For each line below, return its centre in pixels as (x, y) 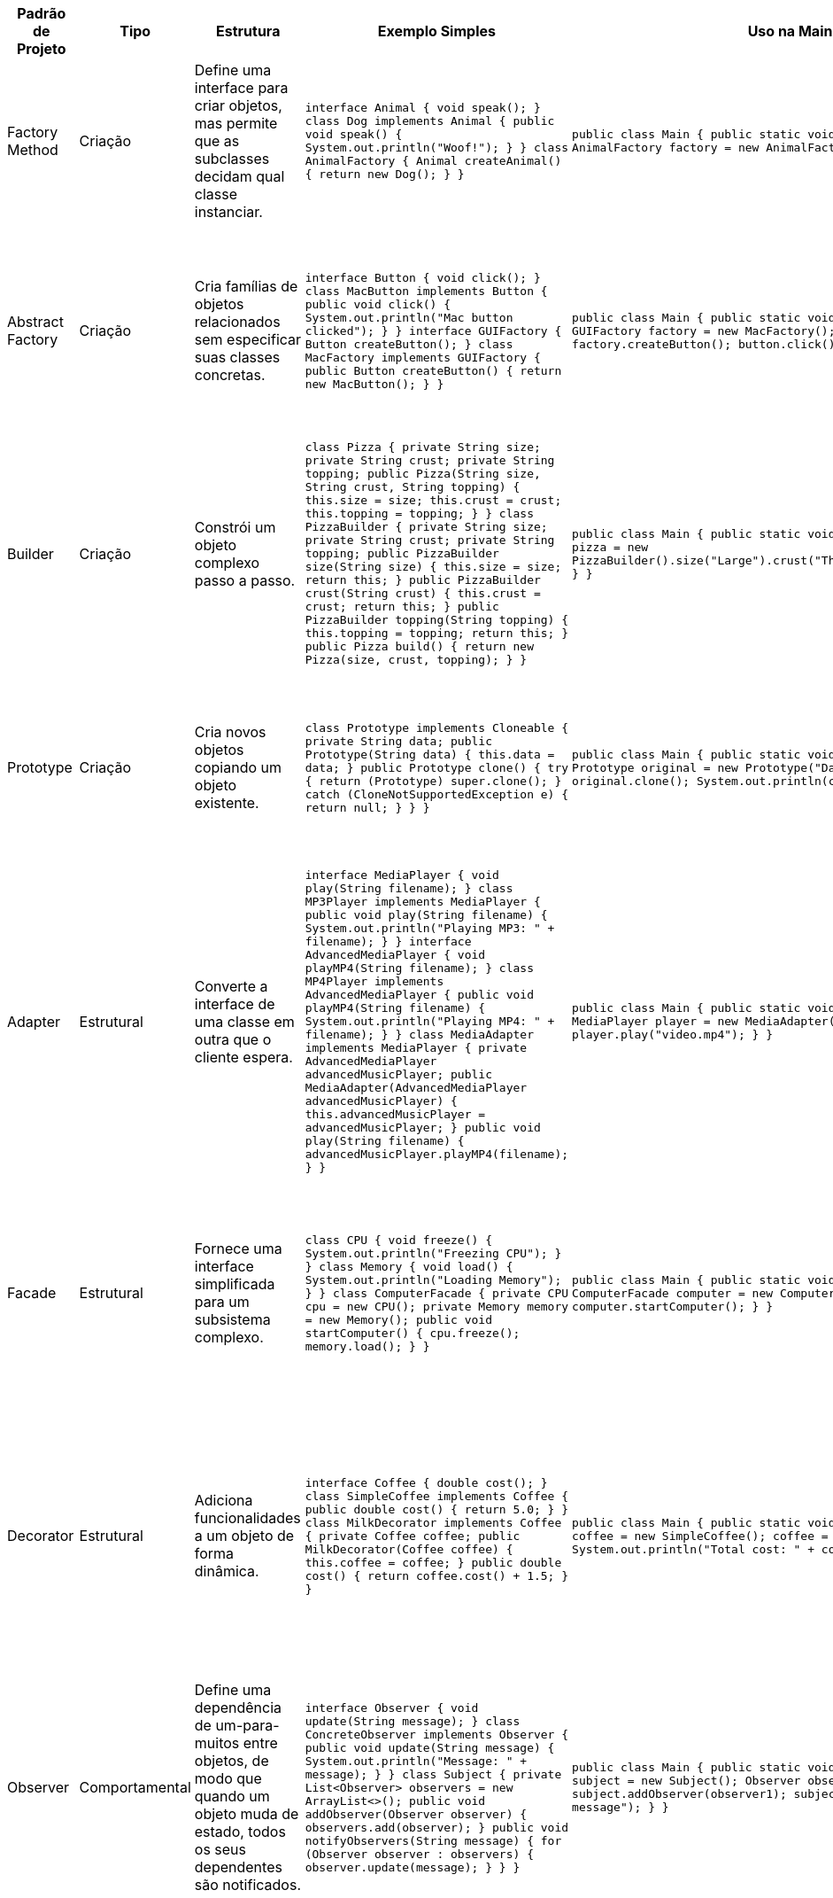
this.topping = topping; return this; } (437, 633)
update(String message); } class (413, 1721)
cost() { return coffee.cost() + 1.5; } (437, 1575)
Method (33, 150)
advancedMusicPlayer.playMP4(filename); (437, 1154)
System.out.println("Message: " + (416, 1761)
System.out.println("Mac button (409, 317)
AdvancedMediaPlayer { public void (419, 995)
